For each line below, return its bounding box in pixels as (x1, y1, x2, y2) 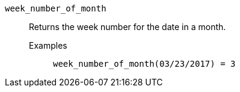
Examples (29, 40, 67, 51)
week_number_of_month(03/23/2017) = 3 (53, 59, 236, 69)
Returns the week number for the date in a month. (29, 22, 226, 32)
